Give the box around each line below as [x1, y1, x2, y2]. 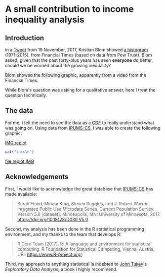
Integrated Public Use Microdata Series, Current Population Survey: [17, 206, 155, 212]
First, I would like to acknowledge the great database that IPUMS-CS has [5, 185, 153, 191]
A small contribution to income [5, 3, 134, 15]
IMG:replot [5, 139, 27, 145]
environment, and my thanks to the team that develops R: [5, 231, 122, 237]
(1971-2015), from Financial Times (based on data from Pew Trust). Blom [5, 52, 152, 58]
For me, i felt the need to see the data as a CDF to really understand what [5, 120, 154, 126]
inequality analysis [5, 14, 85, 25]
